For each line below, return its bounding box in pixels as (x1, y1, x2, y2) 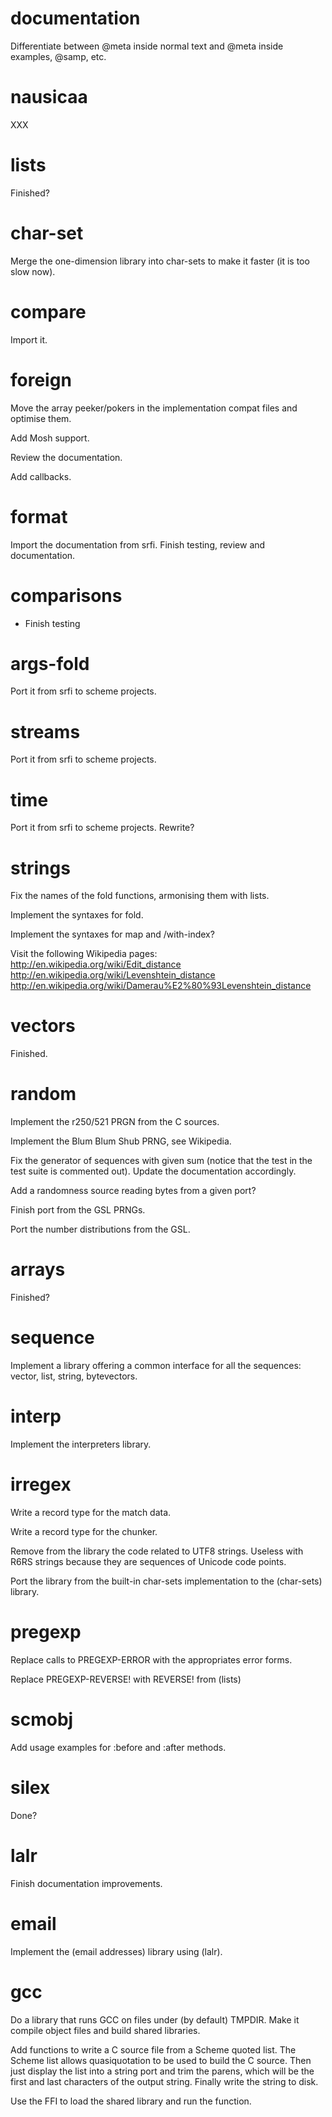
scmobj (10, 1708, 74, 1731)
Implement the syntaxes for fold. (10, 909, 144, 921)
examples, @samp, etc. (10, 50, 107, 62)
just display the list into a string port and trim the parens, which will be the (10, 2065, 315, 2077)
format (10, 505, 68, 528)
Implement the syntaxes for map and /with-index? (10, 928, 215, 941)
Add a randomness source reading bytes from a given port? (10, 1185, 257, 1197)
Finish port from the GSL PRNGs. (10, 1204, 146, 1216)
